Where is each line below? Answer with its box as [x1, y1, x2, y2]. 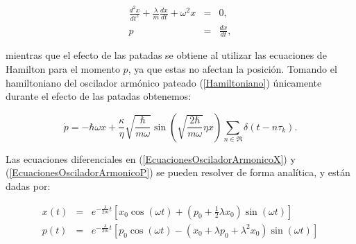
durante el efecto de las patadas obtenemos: [6, 89, 192, 103]
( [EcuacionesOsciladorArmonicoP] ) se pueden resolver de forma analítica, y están [6, 165, 350, 180]
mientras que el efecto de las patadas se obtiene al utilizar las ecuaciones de [6, 48, 327, 62]
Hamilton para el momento [6, 61, 120, 76]
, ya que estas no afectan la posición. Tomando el [128, 61, 337, 76]
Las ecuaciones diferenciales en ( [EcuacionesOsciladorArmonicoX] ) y [6, 151, 296, 166]
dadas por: [6, 178, 51, 193]
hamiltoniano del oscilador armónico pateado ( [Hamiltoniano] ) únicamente [6, 75, 322, 89]
